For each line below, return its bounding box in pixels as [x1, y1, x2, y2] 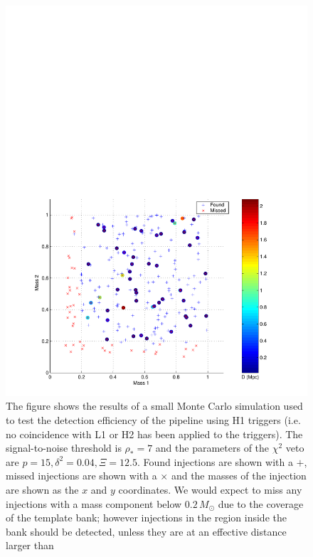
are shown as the [6, 482, 79, 497]
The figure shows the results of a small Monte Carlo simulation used [6, 398, 303, 413]
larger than [6, 538, 54, 553]
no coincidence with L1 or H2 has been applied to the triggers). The [6, 426, 303, 441]
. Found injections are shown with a [137, 454, 293, 469]
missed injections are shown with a [6, 468, 157, 483]
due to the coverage [218, 496, 304, 511]
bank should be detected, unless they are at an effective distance [6, 524, 287, 539]
